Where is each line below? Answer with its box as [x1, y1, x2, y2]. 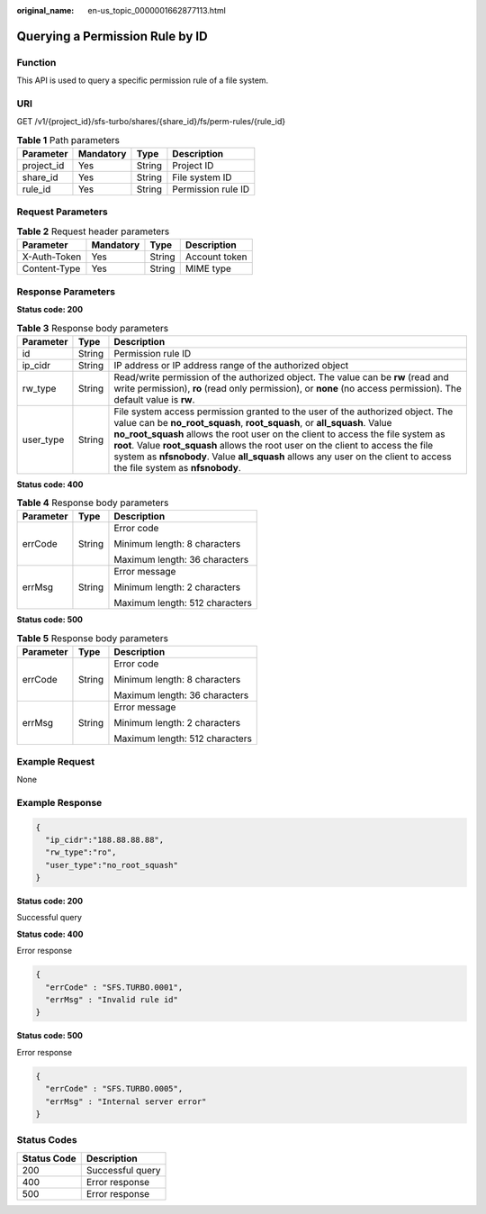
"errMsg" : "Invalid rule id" [45, 995, 179, 1005]
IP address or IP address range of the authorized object [113, 358, 349, 371]
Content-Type [22, 262, 81, 275]
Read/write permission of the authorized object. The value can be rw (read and [113, 370, 449, 383]
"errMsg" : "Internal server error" [45, 1096, 207, 1107]
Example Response [16, 796, 103, 809]
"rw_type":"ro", [45, 847, 117, 857]
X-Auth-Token [22, 250, 82, 263]
